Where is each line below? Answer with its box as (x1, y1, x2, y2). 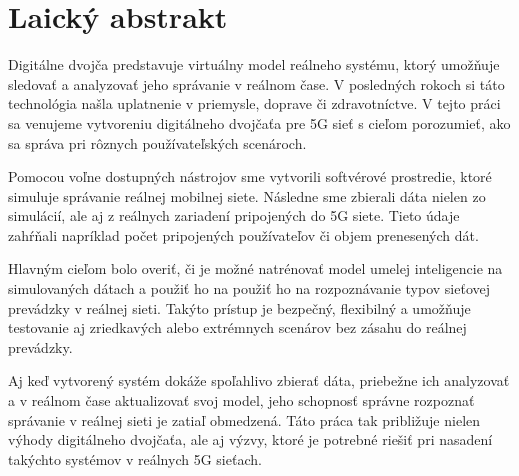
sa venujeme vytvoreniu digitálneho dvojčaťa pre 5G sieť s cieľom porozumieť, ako (8, 112, 511, 133)
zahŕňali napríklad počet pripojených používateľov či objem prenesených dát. (8, 224, 479, 245)
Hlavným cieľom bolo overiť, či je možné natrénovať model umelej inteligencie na (8, 258, 503, 279)
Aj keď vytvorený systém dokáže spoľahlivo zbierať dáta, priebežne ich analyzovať (8, 370, 510, 391)
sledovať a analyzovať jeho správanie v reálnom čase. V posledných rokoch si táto (8, 73, 505, 94)
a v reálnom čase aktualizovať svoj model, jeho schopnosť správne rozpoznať (8, 390, 475, 411)
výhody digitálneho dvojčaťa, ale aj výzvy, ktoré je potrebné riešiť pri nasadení (8, 429, 493, 450)
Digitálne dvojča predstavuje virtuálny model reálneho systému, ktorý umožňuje (8, 54, 500, 75)
